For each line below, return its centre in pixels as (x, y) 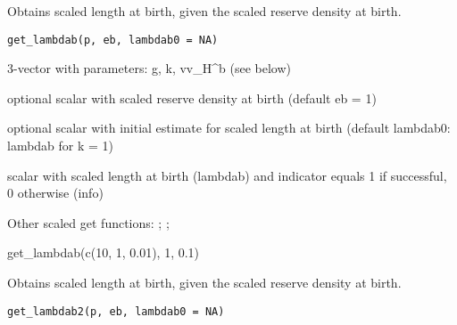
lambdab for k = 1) (61, 146)
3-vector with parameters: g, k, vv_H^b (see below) (149, 68)
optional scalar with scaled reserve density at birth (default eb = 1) (192, 97)
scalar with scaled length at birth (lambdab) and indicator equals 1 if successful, (227, 175)
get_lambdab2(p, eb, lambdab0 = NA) (116, 311)
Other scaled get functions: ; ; (88, 222)
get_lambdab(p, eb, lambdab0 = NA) (113, 40)
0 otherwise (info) (55, 193)
